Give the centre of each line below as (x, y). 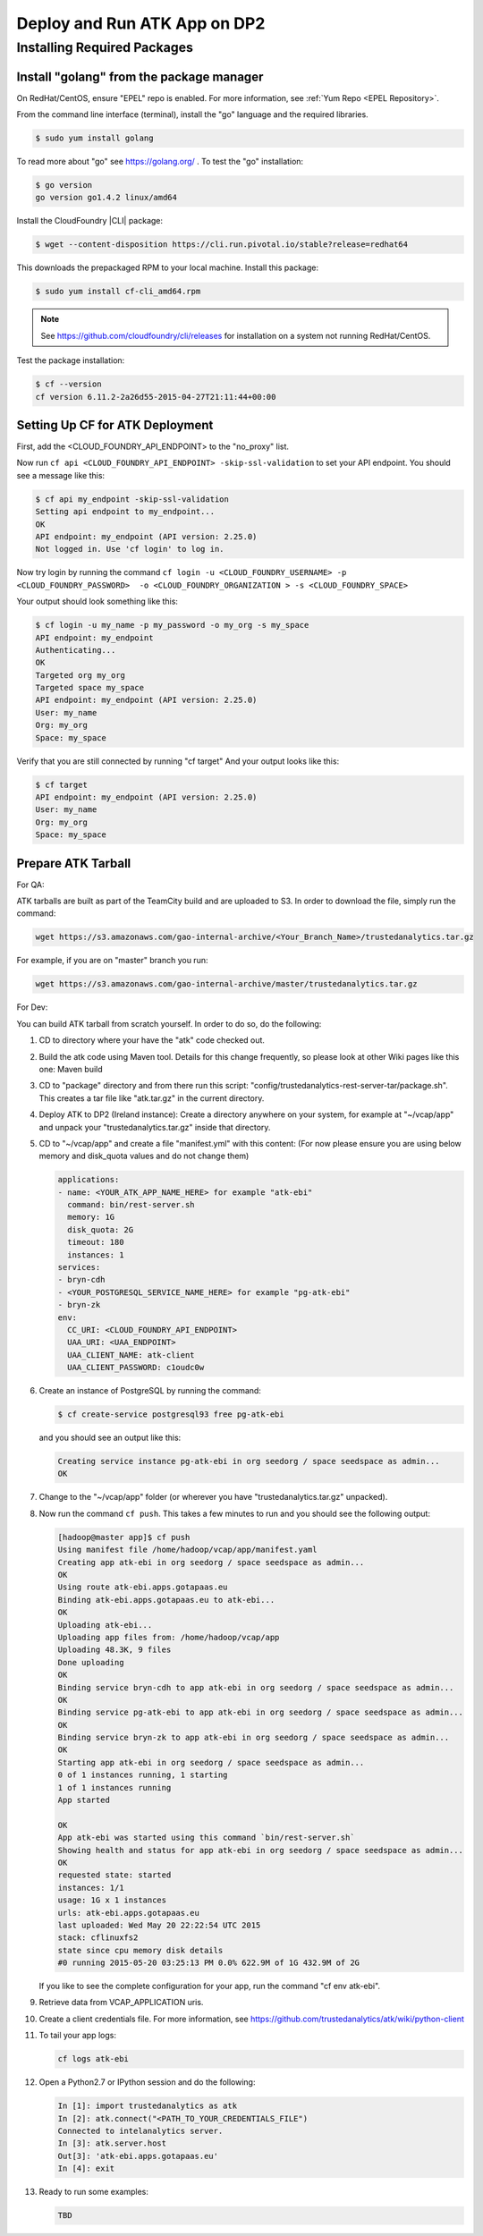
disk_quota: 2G (101, 1229)
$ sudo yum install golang (94, 138)
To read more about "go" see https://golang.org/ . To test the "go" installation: (160, 162)
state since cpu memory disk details (140, 1950)
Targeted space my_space (90, 688)
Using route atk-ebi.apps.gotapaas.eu (143, 1587)
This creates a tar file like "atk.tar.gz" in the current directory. (152, 1098)
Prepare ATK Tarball (74, 863)
